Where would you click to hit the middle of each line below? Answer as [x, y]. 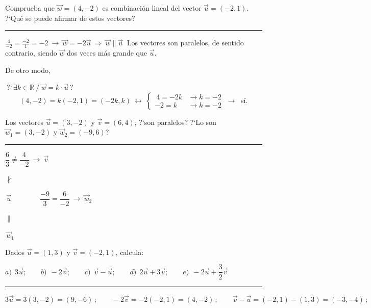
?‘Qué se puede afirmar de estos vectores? [70, 18]
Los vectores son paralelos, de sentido [185, 43]
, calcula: [130, 252]
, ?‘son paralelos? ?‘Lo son [175, 122]
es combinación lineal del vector [152, 8]
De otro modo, [28, 70]
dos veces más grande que [107, 53]
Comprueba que [30, 8]
